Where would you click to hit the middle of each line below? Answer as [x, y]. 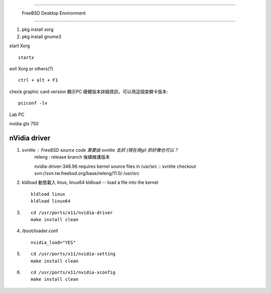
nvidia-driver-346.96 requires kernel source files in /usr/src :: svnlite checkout [115, 166]
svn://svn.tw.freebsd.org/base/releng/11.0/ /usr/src [87, 173]
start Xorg [20, 46]
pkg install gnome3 [42, 36]
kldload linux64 [51, 201]
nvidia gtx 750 [24, 124]
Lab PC [17, 114]
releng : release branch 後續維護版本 [72, 157]
